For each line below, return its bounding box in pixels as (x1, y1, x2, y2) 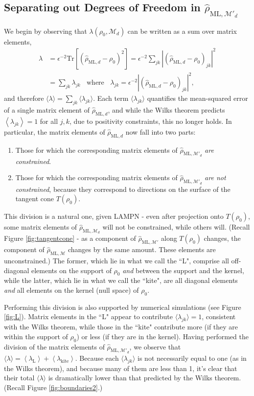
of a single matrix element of (4, 105, 90, 115)
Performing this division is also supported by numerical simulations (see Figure (4, 302, 241, 312)
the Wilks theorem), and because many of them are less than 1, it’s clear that (4, 363, 237, 373)
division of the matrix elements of (4, 341, 105, 351)
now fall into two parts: (125, 126, 196, 137)
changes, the (204, 233, 241, 243)
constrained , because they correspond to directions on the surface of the (15, 184, 231, 194)
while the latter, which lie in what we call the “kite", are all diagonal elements (4, 275, 238, 285)
